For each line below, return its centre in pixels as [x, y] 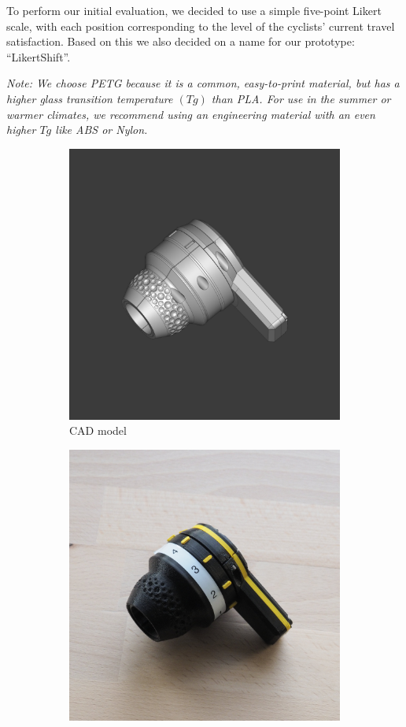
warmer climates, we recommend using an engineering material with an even [191, 114]
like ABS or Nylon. [101, 130]
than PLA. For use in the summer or [301, 98]
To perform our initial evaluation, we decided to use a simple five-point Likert [194, 10]
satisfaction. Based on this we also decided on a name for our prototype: [181, 41]
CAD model [98, 430]
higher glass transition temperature [90, 98]
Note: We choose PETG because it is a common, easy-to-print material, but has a [203, 83]
